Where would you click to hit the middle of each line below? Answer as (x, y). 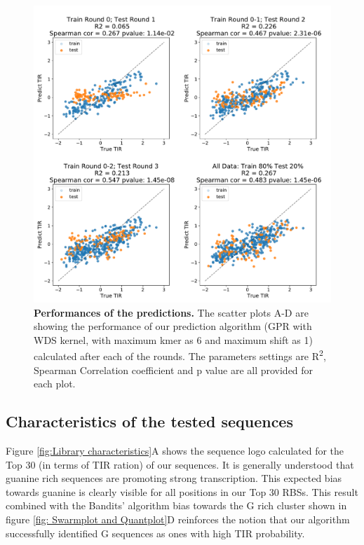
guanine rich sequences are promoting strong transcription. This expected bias (174, 478)
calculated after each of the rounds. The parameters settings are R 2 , (180, 355)
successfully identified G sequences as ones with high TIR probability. (155, 533)
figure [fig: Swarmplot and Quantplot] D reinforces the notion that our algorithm (178, 519)
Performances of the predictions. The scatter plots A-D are (171, 312)
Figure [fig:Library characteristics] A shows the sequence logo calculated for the (175, 451)
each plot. (55, 384)
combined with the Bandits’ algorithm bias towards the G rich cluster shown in (176, 505)
